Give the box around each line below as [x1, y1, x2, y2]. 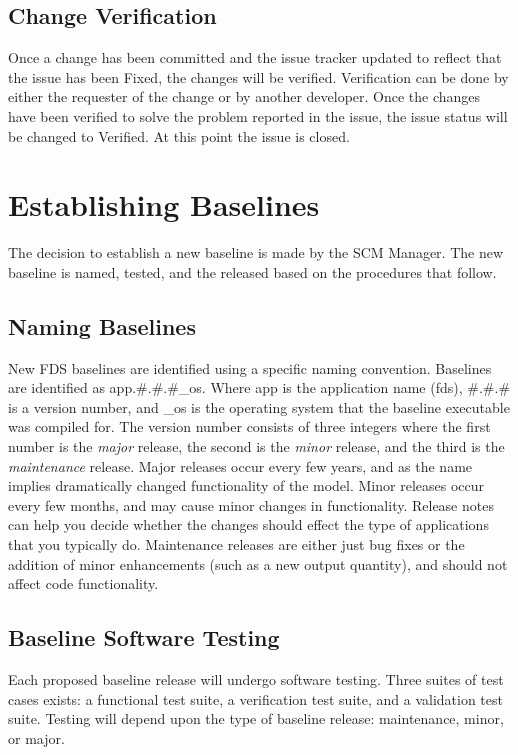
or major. [8, 727, 65, 748]
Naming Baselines [8, 310, 196, 341]
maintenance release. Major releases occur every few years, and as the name [8, 455, 473, 476]
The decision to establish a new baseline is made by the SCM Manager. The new [8, 242, 504, 263]
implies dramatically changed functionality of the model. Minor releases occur [8, 475, 485, 496]
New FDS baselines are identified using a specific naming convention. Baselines [8, 357, 492, 378]
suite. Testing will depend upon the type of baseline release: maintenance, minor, [8, 708, 504, 729]
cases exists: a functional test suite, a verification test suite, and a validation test [8, 688, 503, 709]
